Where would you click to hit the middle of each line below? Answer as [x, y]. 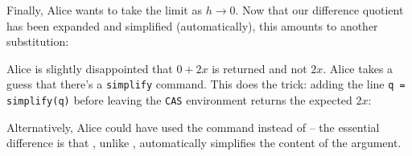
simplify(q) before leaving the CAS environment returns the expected [179, 100]
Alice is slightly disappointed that [90, 68]
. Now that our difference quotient [319, 10]
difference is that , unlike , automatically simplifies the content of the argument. [204, 143]
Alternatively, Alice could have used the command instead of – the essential [193, 127]
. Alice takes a [358, 68]
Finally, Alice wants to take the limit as [104, 10]
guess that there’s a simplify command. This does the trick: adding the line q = [206, 84]
